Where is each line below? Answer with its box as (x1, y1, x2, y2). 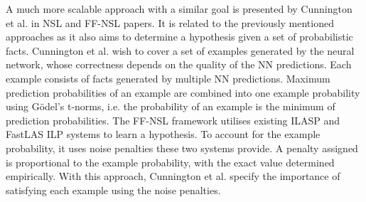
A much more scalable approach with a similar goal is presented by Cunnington (6, 1, 352, 16)
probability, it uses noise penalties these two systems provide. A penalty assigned (6, 140, 358, 155)
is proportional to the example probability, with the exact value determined (6, 154, 335, 169)
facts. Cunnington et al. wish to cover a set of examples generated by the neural (6, 43, 355, 58)
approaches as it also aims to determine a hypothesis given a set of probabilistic (6, 29, 353, 44)
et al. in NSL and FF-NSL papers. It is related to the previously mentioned (6, 15, 334, 30)
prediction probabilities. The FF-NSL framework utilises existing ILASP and (6, 112, 340, 127)
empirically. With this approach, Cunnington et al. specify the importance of (6, 169, 340, 184)
